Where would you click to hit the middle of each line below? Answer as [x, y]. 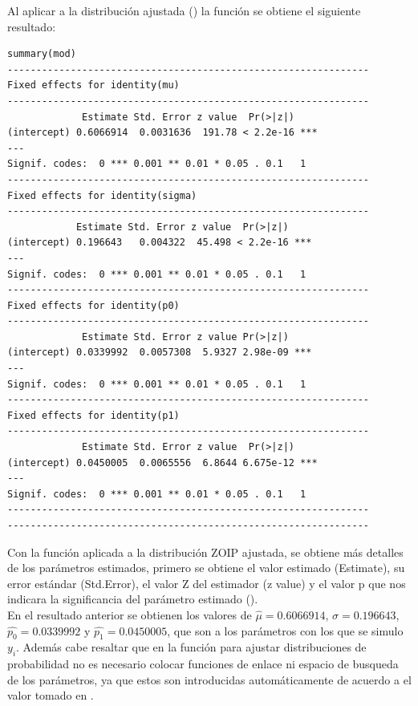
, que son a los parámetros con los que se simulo [285, 630]
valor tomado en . [51, 695]
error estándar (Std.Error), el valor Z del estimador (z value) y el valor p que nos [207, 583]
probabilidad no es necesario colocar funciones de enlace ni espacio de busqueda [203, 664]
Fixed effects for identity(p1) [93, 415]
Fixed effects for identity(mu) [93, 85]
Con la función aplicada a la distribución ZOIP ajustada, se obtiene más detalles [205, 552]
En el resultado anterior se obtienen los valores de [130, 614]
